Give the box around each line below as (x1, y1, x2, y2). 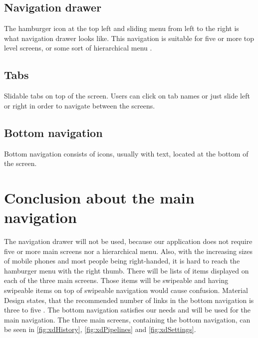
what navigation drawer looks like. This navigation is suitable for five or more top (4, 32, 255, 43)
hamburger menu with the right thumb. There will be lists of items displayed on (4, 265, 249, 275)
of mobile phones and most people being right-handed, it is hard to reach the (4, 255, 240, 266)
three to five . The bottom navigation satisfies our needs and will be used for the (4, 304, 251, 315)
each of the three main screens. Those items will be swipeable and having (4, 275, 229, 285)
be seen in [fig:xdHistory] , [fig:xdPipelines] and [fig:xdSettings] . (4, 324, 196, 334)
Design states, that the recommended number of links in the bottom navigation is (4, 294, 254, 305)
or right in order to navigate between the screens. (4, 100, 155, 110)
